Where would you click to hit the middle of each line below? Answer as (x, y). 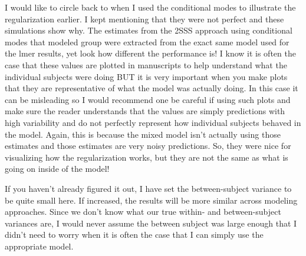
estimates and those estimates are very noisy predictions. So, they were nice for (148, 146)
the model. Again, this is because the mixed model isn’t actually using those (143, 134)
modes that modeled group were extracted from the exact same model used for (147, 41)
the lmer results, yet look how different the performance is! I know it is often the (150, 53)
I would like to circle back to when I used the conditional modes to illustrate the (150, 7)
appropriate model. (39, 246)
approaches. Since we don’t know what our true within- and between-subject (143, 212)
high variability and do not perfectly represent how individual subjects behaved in (153, 122)
